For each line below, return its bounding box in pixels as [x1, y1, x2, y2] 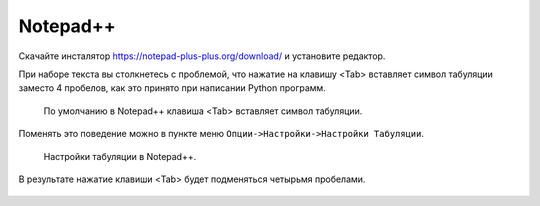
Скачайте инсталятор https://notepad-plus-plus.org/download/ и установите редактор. [18, 50, 386, 62]
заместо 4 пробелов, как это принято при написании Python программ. [18, 82, 327, 94]
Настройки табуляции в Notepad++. [43, 150, 197, 162]
